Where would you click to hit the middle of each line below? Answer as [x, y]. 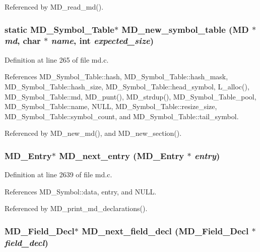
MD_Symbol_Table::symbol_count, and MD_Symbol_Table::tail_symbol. [122, 116]
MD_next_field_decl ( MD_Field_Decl [165, 231]
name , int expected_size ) [102, 41]
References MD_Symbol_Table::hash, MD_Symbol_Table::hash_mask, [116, 77]
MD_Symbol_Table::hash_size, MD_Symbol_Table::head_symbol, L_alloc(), [127, 86]
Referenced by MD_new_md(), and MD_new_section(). [93, 133]
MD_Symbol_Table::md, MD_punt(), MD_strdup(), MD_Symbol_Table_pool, [131, 96]
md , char [23, 41]
